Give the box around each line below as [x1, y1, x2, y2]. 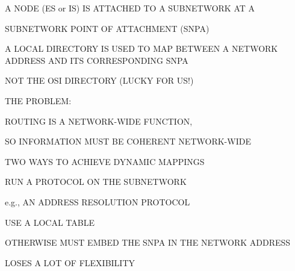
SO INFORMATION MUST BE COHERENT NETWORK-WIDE [5, 135, 251, 148]
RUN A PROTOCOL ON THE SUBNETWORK [5, 175, 187, 188]
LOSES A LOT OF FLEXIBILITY [5, 256, 135, 269]
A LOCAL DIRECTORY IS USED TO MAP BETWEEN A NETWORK [5, 42, 278, 55]
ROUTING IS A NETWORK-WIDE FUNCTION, [5, 114, 193, 127]
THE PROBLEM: [5, 94, 72, 107]
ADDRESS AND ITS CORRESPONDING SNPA [5, 54, 188, 66]
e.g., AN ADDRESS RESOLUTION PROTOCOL [5, 195, 190, 208]
